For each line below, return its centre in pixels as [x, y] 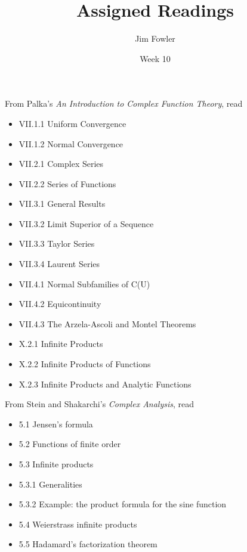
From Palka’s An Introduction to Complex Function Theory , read [124, 103]
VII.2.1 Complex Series [61, 164]
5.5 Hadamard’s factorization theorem [88, 544]
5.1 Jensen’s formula [56, 424]
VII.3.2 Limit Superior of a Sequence [86, 223]
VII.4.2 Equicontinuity [60, 304]
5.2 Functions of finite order [70, 444]
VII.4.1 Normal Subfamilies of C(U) [84, 283]
